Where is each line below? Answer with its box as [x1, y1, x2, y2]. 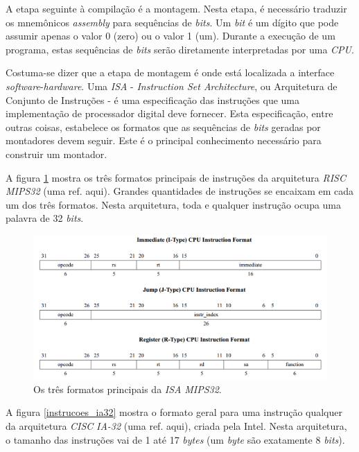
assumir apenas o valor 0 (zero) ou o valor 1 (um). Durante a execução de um [6, 28, 335, 43]
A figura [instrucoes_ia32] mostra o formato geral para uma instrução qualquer [6, 405, 343, 419]
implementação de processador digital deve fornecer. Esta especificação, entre [6, 106, 333, 121]
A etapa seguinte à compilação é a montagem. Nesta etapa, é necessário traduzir [6, 1, 347, 15]
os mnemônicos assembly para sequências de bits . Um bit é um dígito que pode [6, 15, 339, 29]
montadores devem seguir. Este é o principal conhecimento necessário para [6, 133, 322, 148]
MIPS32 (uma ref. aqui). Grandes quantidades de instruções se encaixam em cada [6, 184, 354, 198]
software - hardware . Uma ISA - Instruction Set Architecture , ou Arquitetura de [6, 78, 338, 93]
